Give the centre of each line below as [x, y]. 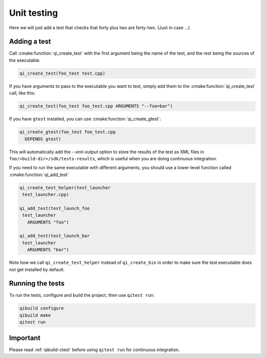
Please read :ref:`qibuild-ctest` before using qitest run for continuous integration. [94, 350]
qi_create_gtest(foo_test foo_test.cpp [67, 132]
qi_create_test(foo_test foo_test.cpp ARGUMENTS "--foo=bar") [96, 106]
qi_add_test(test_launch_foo [55, 208]
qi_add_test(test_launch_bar [55, 236]
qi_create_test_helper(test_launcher [65, 188]
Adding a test [30, 42]
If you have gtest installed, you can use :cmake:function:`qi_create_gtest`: [85, 119]
